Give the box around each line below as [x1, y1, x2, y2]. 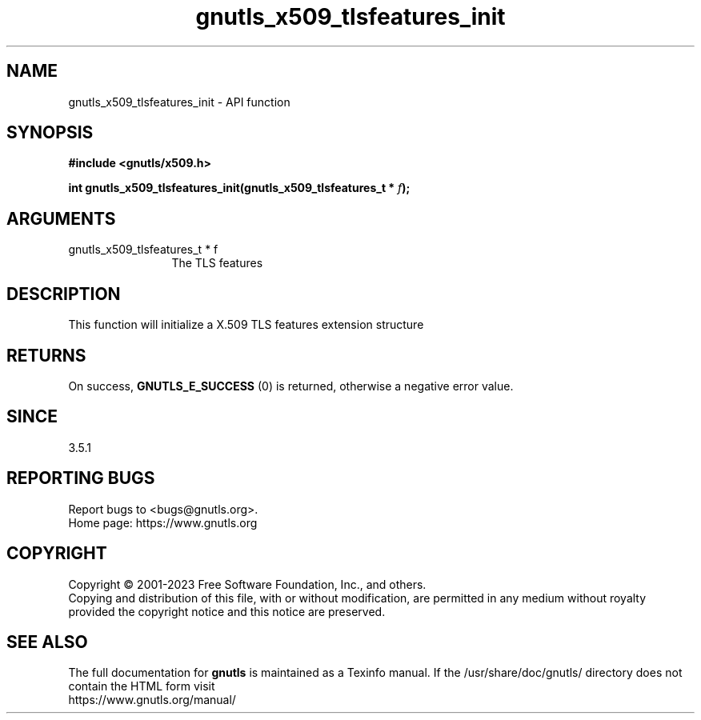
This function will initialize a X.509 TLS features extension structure [68, 318, 424, 332]
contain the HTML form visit [68, 679, 215, 694]
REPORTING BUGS [6, 468, 155, 489]
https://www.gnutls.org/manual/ [68, 693, 236, 707]
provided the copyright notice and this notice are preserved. [68, 604, 386, 618]
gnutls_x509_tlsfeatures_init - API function [68, 94, 290, 109]
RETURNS [6, 345, 86, 366]
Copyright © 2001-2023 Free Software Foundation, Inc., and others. [68, 577, 427, 591]
